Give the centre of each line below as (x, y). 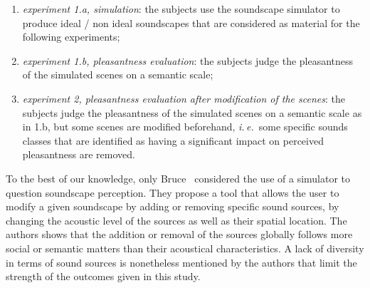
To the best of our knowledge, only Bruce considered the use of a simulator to (178, 178)
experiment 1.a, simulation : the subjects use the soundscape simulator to (181, 9)
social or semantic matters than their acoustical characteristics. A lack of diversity (185, 248)
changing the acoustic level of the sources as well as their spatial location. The (176, 220)
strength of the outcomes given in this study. (103, 276)
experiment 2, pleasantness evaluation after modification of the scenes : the (184, 98)
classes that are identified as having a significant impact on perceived (173, 140)
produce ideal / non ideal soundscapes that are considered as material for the (191, 22)
